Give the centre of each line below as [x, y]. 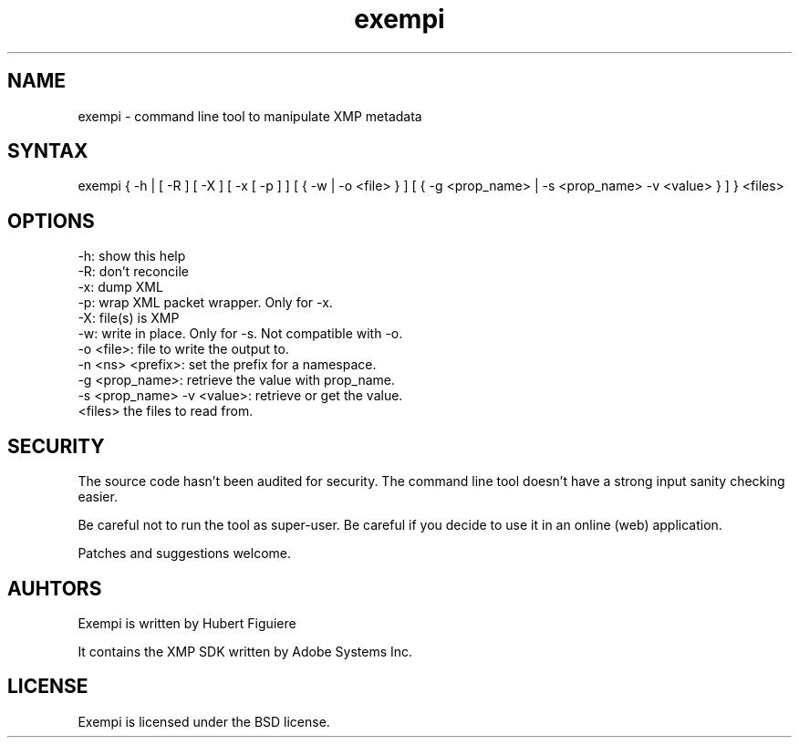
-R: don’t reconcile [133, 272]
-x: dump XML [120, 287]
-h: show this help [132, 256]
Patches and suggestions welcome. [185, 554]
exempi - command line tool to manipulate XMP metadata [250, 116]
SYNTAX [48, 151]
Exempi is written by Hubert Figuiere [187, 623]
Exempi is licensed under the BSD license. [204, 721]
